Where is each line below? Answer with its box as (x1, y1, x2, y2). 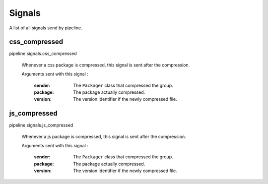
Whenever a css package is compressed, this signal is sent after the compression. (21, 62, 190, 68)
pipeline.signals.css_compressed (9, 51, 77, 57)
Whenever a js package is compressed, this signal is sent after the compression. (21, 133, 186, 139)
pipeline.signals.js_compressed (9, 122, 73, 128)
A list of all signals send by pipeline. (9, 25, 82, 31)
